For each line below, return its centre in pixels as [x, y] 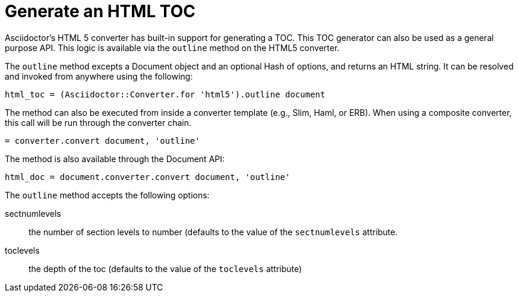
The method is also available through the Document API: [115, 159]
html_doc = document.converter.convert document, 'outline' [148, 177]
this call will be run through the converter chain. [98, 122]
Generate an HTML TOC [100, 11]
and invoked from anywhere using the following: [99, 76]
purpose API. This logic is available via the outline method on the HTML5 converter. [172, 48]
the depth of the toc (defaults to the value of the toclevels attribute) [165, 268]
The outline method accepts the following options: [107, 195]
